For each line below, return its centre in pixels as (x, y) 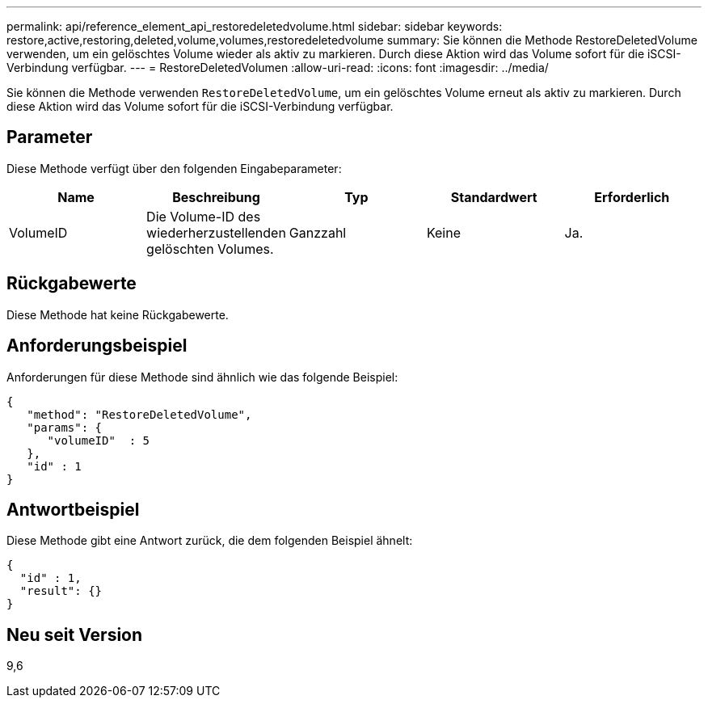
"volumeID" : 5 (99, 440)
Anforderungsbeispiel (97, 346)
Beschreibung (216, 197)
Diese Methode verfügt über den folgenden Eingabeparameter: (174, 168)
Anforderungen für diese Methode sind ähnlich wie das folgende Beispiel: (202, 377)
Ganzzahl (318, 232)
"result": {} (61, 591)
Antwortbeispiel (73, 509)
